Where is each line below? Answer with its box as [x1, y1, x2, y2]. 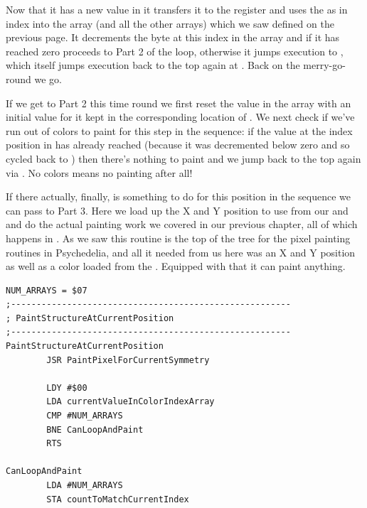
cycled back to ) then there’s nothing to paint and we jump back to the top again [6, 151, 361, 166]
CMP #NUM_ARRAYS [46, 411, 123, 421]
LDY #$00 [46, 382, 87, 393]
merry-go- [303, 58, 346, 72]
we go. [34, 71, 62, 86]
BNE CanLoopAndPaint [46, 424, 144, 435]
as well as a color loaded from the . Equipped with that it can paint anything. [6, 259, 346, 274]
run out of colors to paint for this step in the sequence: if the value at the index [6, 123, 353, 138]
